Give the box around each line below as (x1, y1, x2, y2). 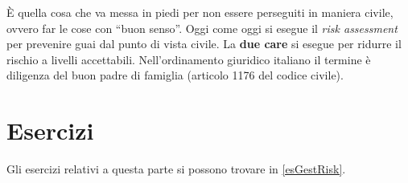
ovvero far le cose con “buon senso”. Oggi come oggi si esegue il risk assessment (6, 19, 398, 36)
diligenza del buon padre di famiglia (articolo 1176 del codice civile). (6, 67, 344, 83)
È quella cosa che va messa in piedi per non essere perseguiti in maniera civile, (6, 4, 394, 20)
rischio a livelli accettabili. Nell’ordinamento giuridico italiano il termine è (6, 51, 371, 67)
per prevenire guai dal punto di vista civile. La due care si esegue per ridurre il (6, 35, 402, 52)
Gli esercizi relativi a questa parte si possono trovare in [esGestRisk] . (6, 161, 346, 177)
